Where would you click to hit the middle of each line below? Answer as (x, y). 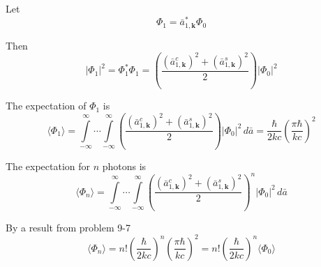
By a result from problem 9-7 (68, 227)
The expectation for (48, 166)
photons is (124, 166)
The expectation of (46, 106)
